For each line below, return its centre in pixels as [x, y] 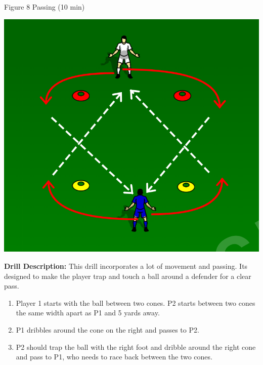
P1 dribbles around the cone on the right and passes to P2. [107, 330]
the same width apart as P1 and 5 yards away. [88, 313]
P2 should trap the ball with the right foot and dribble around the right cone [136, 347]
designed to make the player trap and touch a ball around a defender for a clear [128, 276]
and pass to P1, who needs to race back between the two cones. [114, 357]
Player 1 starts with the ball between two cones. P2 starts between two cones [136, 302]
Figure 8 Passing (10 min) [45, 7]
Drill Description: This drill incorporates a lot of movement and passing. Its [126, 266]
